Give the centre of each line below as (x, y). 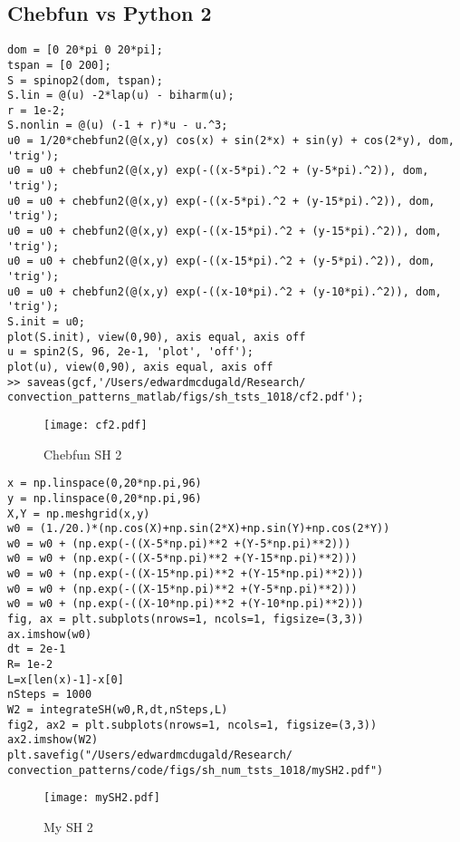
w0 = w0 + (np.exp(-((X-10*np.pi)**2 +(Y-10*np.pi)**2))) (186, 604)
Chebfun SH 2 (83, 454)
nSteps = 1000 (50, 695)
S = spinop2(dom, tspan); (85, 80)
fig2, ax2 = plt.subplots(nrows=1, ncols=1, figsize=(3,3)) (192, 725)
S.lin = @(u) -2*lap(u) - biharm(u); (121, 96)
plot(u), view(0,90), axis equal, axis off (140, 367)
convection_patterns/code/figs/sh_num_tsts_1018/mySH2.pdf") (196, 770)
